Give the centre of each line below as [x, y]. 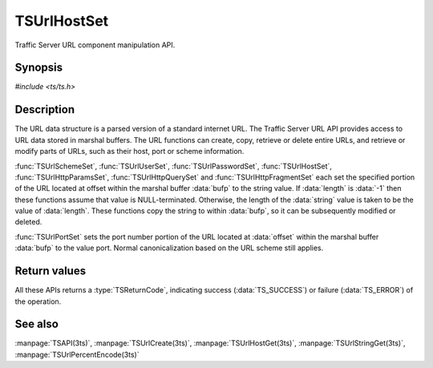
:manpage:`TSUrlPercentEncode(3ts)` [77, 354]
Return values [51, 271]
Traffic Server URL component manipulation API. [95, 45]
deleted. [28, 222]
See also [37, 324]
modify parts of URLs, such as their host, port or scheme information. [129, 152]
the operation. [38, 301]
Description [45, 109]
